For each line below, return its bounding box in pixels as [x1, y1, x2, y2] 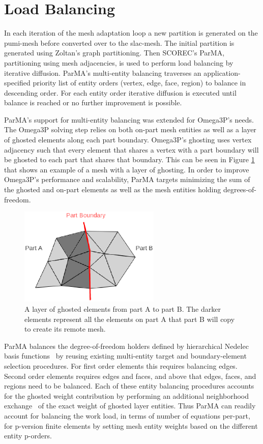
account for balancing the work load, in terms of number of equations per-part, [4, 410, 250, 421]
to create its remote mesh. [24, 323, 106, 334]
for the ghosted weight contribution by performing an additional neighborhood [4, 390, 249, 401]
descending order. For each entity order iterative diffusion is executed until [4, 87, 237, 98]
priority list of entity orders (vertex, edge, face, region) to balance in [33, 77, 246, 88]
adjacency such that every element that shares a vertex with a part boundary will [4, 144, 259, 155]
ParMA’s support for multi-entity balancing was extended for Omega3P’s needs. [4, 114, 254, 125]
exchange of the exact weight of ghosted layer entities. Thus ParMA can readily [4, 400, 256, 411]
